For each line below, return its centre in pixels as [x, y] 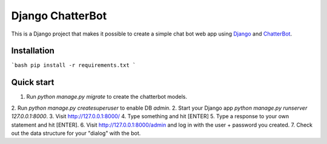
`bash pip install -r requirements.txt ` [74, 65]
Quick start [33, 82]
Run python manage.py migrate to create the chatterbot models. [107, 97]
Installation [33, 51]
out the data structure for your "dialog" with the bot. [76, 133]
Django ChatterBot [59, 16]
